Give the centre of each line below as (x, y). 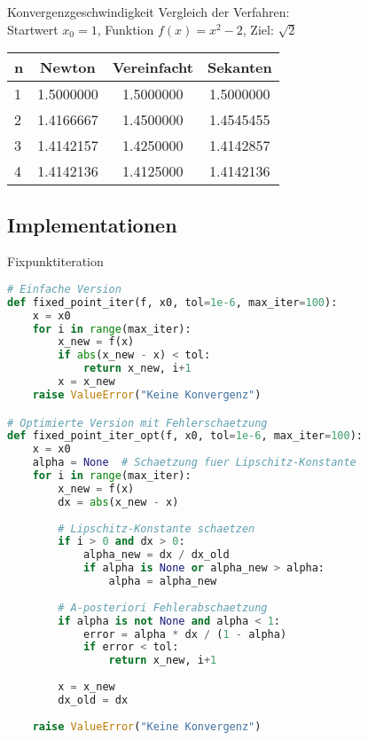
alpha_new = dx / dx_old (156, 555)
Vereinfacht (153, 67)
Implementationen (92, 224)
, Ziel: (258, 29)
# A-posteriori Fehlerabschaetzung (163, 607)
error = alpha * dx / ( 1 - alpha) (185, 634)
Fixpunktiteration (55, 261)
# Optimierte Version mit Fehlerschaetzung (137, 423)
